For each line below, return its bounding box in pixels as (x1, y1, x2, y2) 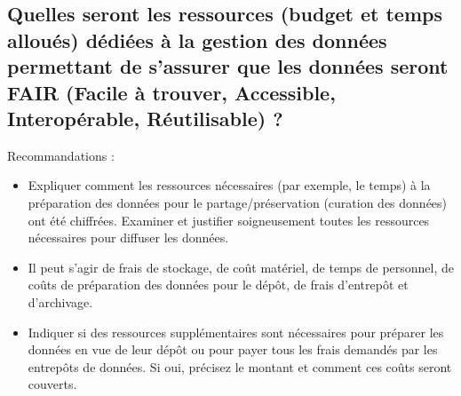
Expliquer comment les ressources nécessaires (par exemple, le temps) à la (28, 176, 431, 194)
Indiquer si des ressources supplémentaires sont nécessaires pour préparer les (28, 322, 444, 341)
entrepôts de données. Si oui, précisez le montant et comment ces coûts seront (28, 357, 452, 376)
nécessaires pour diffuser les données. (28, 228, 229, 247)
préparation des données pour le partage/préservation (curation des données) (28, 193, 448, 211)
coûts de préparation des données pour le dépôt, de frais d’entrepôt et (28, 275, 409, 294)
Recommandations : (7, 146, 115, 164)
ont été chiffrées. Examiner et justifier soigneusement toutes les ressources (28, 210, 430, 229)
